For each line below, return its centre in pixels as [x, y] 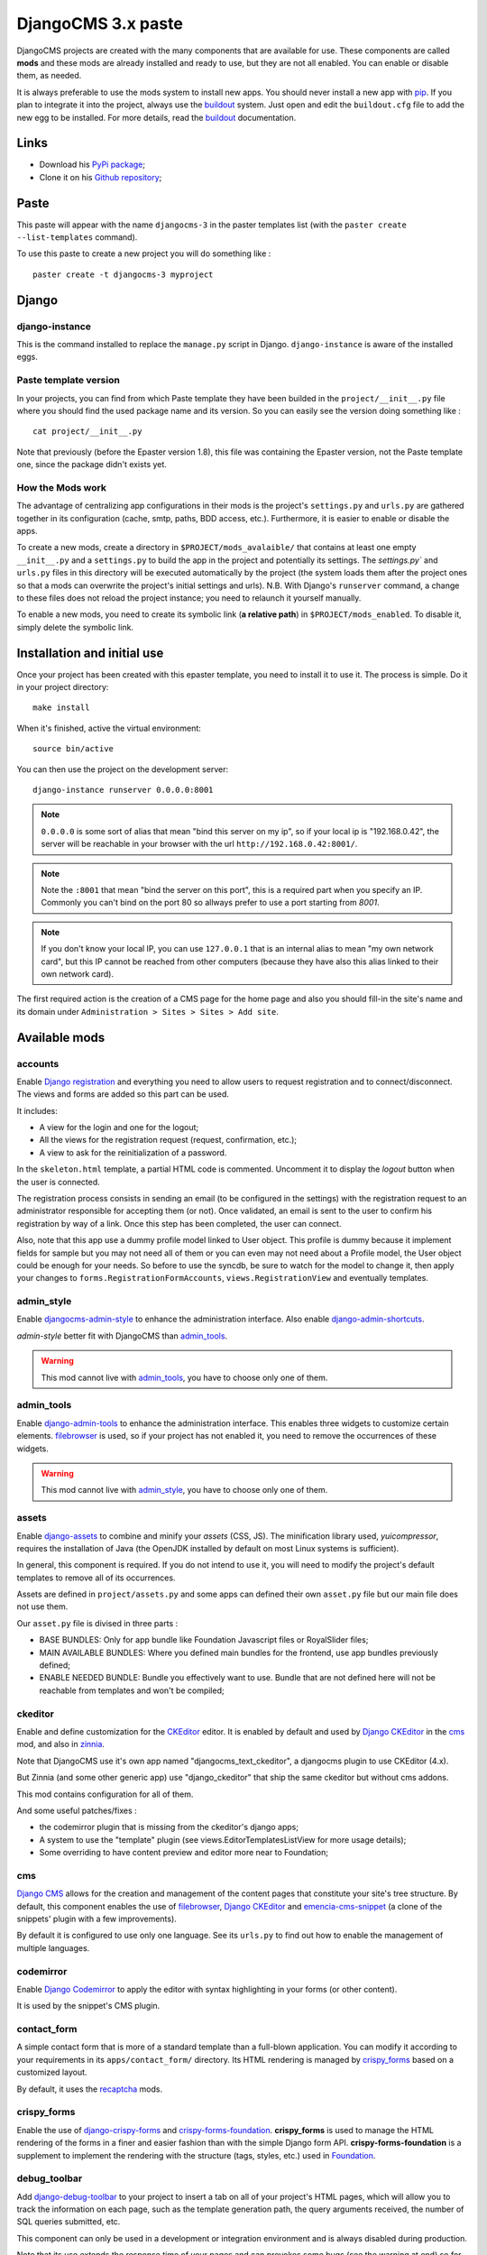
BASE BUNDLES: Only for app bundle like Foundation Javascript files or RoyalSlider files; [204, 1640]
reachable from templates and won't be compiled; [132, 1690]
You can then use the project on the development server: [123, 769]
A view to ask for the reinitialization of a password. [133, 1152]
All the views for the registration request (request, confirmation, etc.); [168, 1140]
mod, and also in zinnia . [61, 1744]
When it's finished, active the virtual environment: [109, 728]
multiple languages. [53, 1947]
